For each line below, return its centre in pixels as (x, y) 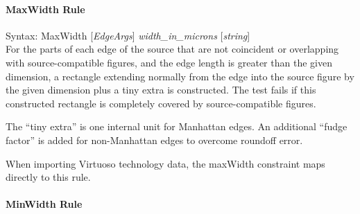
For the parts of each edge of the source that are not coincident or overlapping (172, 49)
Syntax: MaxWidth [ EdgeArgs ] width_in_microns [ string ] (128, 35)
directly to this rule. (48, 177)
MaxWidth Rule (45, 9)
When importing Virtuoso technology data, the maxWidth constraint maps (165, 163)
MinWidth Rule (44, 204)
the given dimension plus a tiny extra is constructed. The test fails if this (161, 90)
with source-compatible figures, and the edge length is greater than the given (169, 62)
